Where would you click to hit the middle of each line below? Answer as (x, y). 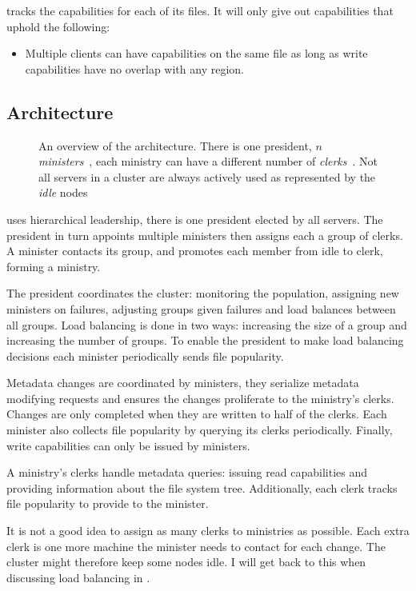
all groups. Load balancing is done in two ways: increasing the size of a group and (207, 324)
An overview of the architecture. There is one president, (175, 145)
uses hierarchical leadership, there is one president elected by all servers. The (195, 219)
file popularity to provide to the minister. (108, 503)
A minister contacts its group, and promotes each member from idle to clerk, (195, 251)
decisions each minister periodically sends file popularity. (145, 355)
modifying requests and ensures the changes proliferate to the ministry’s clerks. (200, 398)
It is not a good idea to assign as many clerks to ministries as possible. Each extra (208, 531)
